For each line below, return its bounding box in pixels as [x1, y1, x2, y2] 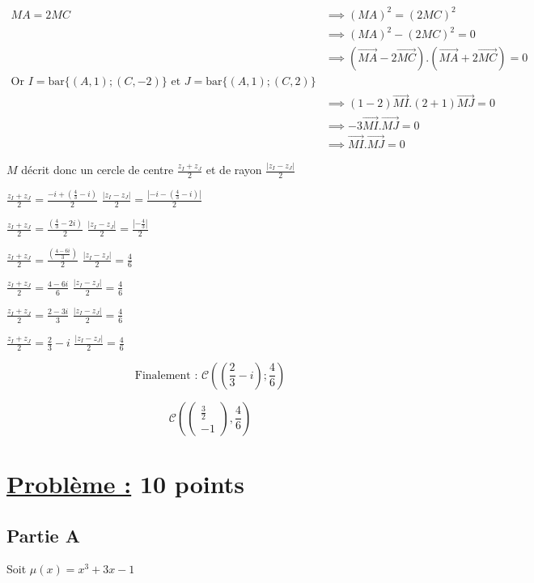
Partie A [6, 522, 80, 547]
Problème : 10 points [6, 467, 244, 500]
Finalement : [134, 369, 198, 381]
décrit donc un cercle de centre [21, 161, 174, 178]
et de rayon [206, 161, 262, 178]
